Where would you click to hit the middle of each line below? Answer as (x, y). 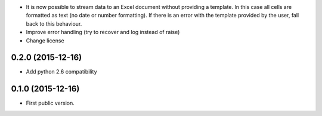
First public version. (50, 103)
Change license (45, 40)
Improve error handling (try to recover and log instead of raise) (103, 32)
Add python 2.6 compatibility (62, 72)
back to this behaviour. (54, 23)
